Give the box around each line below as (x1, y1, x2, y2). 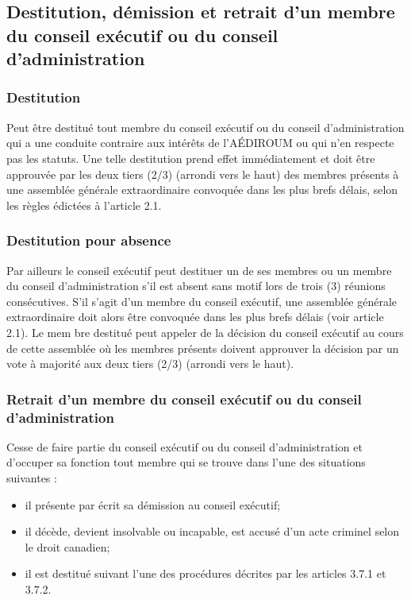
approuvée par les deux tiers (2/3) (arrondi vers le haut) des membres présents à (6, 165, 399, 182)
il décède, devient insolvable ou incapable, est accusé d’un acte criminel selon (25, 523, 400, 540)
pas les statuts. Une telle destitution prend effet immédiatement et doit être (6, 149, 375, 166)
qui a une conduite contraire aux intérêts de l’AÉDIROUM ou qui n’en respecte (6, 134, 394, 151)
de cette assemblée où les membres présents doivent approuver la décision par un (6, 339, 399, 356)
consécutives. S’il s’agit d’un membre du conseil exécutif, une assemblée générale (6, 292, 398, 309)
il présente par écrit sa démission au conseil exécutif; (25, 496, 281, 513)
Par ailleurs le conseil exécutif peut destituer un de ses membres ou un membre (6, 261, 392, 278)
